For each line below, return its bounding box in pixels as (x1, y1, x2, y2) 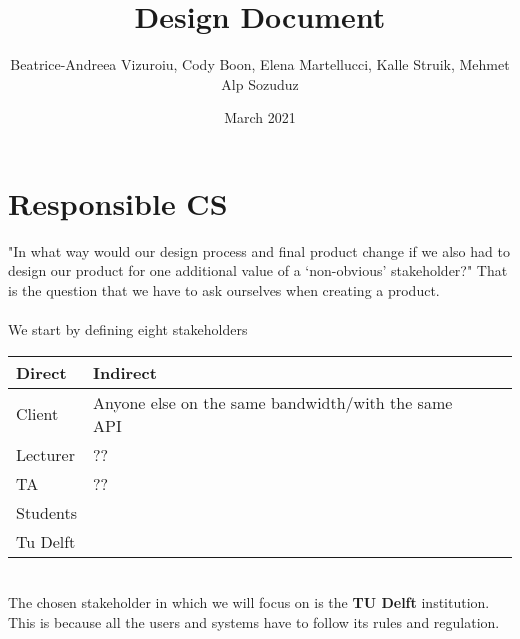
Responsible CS (8, 182, 228, 223)
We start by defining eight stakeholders (8, 319, 248, 340)
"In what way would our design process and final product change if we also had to (8, 240, 510, 261)
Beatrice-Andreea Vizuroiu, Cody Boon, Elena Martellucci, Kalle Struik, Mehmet (10, 54, 510, 75)
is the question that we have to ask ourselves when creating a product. (8, 280, 440, 301)
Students (16, 500, 77, 524)
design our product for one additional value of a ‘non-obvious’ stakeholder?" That (8, 260, 508, 281)
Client (16, 402, 59, 426)
